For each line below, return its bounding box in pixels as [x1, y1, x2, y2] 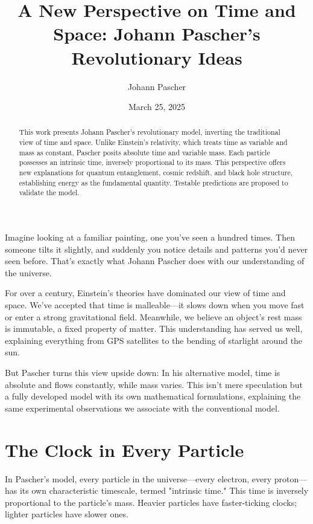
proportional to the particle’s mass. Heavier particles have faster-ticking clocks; [5, 496, 297, 508]
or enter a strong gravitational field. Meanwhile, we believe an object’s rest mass [5, 310, 302, 323]
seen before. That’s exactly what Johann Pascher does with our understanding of [5, 254, 305, 267]
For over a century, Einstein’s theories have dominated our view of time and [5, 286, 286, 299]
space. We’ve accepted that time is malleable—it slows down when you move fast [5, 299, 305, 311]
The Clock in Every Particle [5, 437, 244, 462]
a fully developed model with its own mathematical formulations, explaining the [5, 390, 301, 403]
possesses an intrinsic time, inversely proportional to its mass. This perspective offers [19, 157, 286, 167]
